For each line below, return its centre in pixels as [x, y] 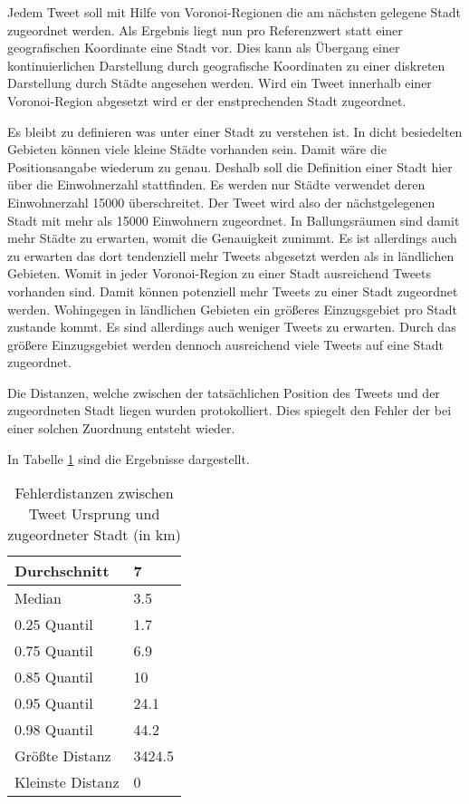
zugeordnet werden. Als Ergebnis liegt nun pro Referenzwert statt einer [205, 29]
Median [38, 598]
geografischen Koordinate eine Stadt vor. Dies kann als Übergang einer [204, 48]
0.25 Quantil [54, 625]
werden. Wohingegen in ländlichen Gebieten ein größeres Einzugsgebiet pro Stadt [232, 309]
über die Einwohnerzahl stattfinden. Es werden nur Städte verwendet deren [216, 184]
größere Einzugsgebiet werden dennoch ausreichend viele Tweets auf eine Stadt [226, 344]
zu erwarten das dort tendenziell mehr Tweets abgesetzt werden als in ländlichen [231, 255]
